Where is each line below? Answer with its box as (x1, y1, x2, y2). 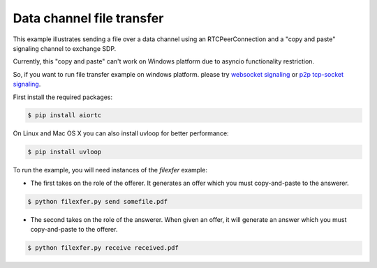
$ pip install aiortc (27, 112, 102, 119)
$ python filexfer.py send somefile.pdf (27, 198, 168, 205)
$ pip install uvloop (27, 148, 102, 156)
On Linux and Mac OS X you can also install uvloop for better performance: (13, 129, 230, 137)
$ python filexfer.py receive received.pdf (27, 244, 179, 252)
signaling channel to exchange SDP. (13, 44, 117, 52)
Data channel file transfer (13, 10, 164, 26)
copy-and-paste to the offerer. (30, 225, 118, 234)
